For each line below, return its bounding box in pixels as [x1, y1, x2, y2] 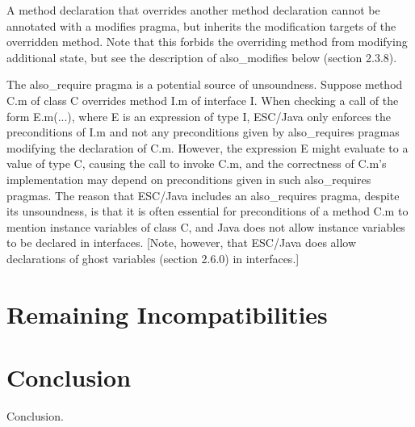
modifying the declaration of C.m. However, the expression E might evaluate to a [6, 139, 409, 156]
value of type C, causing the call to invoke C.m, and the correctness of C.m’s [6, 155, 387, 172]
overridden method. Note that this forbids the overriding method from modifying [6, 33, 408, 50]
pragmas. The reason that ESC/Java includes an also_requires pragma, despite [6, 186, 400, 203]
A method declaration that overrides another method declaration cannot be [6, 2, 380, 18]
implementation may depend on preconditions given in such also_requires [6, 170, 371, 187]
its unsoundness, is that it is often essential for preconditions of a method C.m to [6, 203, 409, 220]
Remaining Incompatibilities [6, 297, 328, 330]
